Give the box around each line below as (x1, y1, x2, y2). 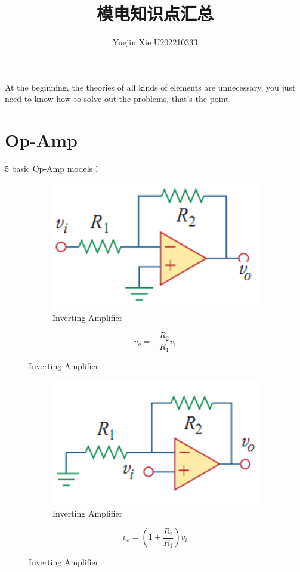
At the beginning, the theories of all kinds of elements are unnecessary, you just (5, 81, 296, 93)
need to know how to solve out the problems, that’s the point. (5, 92, 231, 105)
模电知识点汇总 (96, 1, 214, 26)
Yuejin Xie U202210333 (112, 36, 198, 48)
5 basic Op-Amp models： (5, 162, 101, 175)
